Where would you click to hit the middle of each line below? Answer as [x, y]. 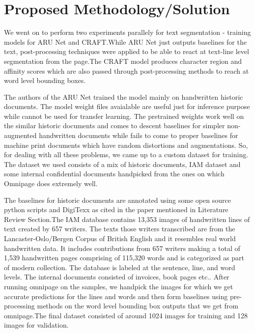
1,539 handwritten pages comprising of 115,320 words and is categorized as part [124, 258]
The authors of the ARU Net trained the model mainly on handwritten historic [124, 97]
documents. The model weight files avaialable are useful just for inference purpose [127, 106]
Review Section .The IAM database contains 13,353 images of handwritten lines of [127, 219]
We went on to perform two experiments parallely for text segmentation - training [127, 32]
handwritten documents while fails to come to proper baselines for [139, 135]
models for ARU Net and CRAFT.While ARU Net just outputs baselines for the [125, 42]
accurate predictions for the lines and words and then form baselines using [116, 296]
